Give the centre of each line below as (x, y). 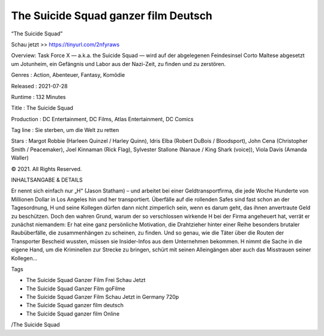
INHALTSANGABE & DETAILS (47, 180)
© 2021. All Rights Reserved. (46, 169)
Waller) (20, 158)
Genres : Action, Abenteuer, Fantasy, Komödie (68, 75)
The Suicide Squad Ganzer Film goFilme (76, 289)
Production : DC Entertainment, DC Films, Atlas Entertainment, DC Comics (102, 119)
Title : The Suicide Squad (42, 108)
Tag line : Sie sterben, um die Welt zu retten (65, 130)
